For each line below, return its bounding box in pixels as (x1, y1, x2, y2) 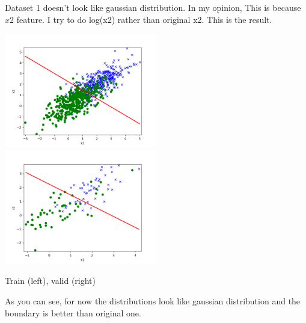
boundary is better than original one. (5, 306, 141, 319)
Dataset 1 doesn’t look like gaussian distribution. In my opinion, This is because (5, 1, 301, 13)
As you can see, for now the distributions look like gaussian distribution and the (5, 294, 301, 307)
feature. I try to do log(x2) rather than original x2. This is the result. (16, 13, 272, 25)
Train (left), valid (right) (5, 274, 96, 287)
